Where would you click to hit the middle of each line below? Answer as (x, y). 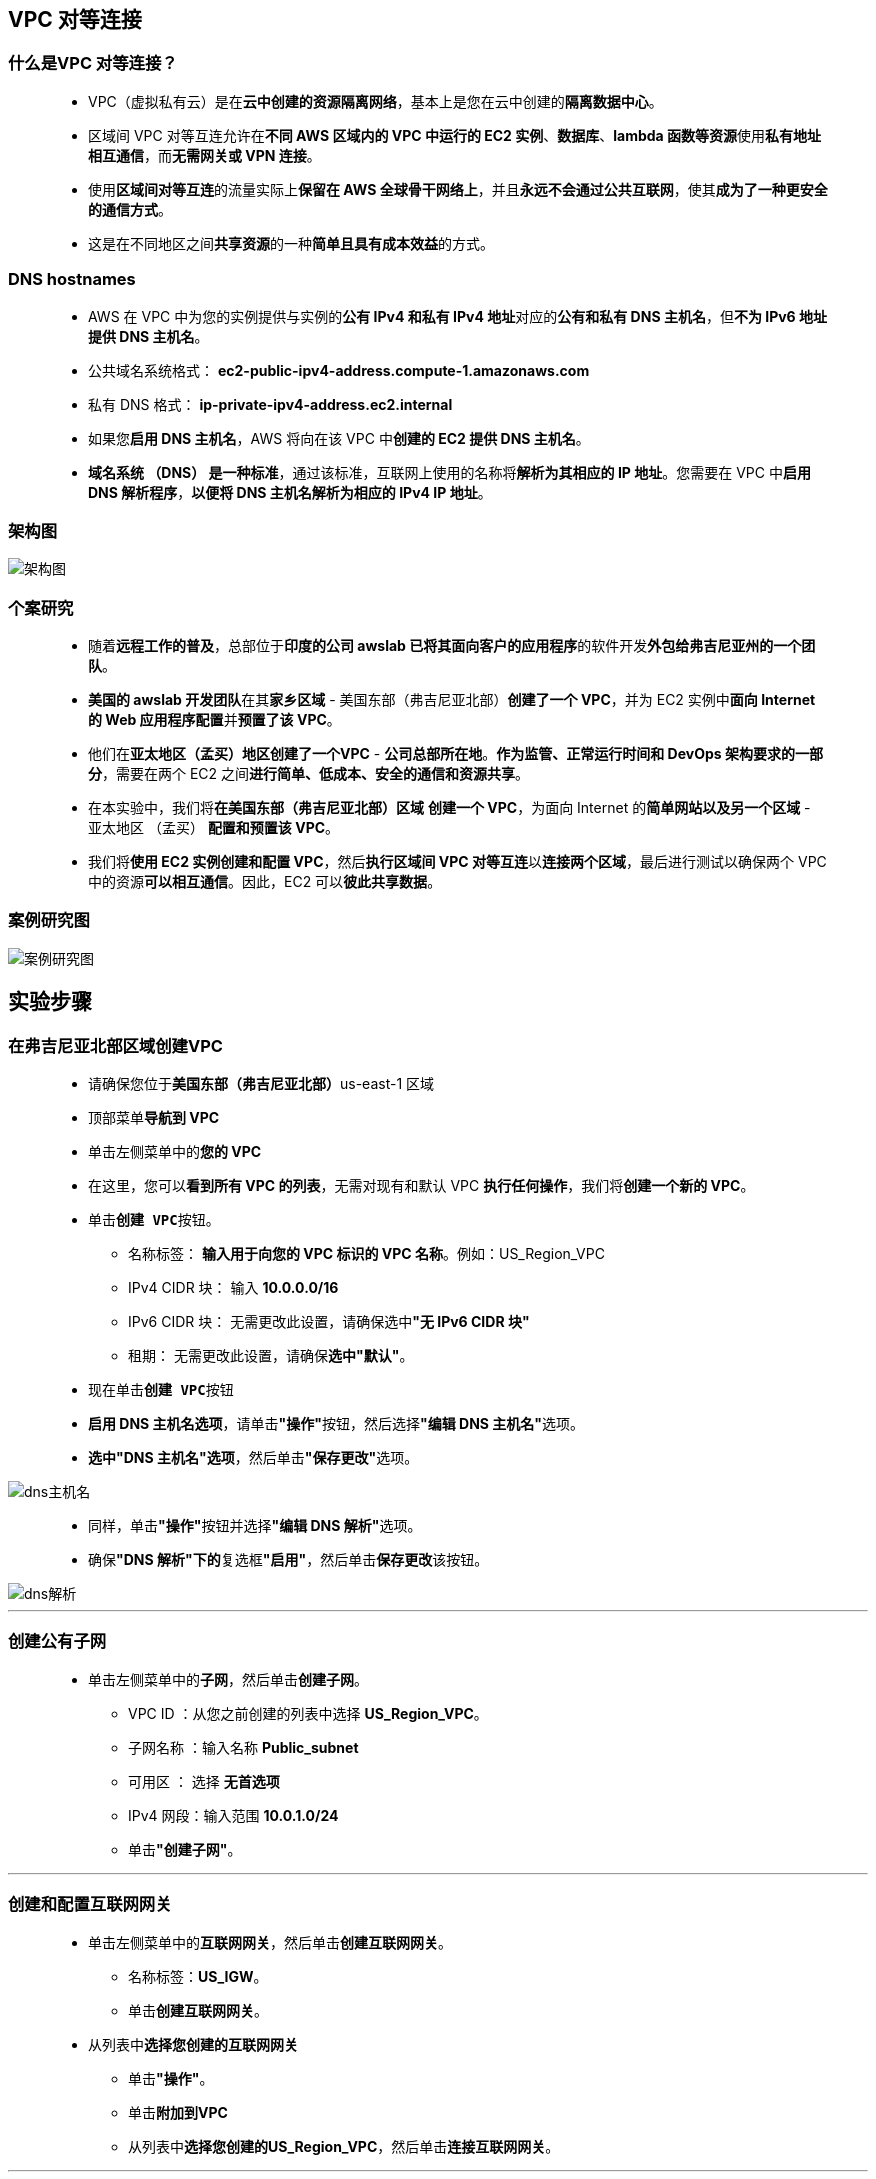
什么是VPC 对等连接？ (93, 63)
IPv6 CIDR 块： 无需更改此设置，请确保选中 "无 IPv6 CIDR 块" (329, 1322)
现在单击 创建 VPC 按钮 (161, 1390)
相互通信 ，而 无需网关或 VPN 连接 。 (204, 155)
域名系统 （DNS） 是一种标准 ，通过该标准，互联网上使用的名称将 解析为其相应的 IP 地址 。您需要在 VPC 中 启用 (449, 472)
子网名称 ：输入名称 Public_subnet (243, 1747)
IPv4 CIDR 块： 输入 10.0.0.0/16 (233, 1288)
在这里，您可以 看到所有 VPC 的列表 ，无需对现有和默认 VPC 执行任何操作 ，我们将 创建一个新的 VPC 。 (421, 1186)
